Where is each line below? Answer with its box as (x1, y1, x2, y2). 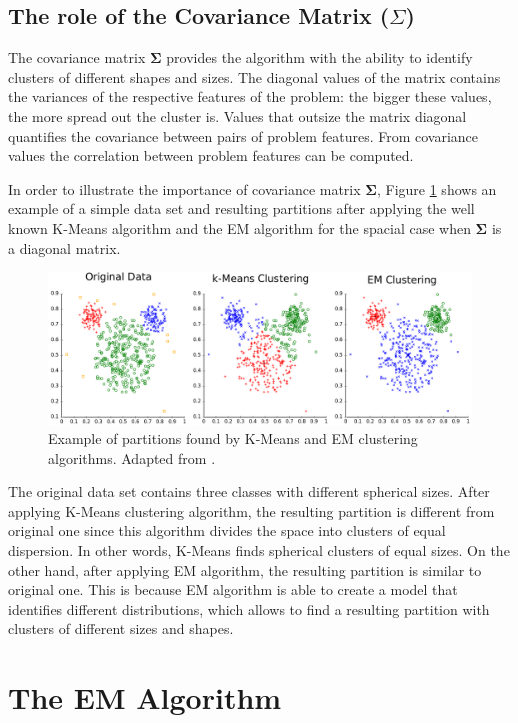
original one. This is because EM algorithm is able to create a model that (8, 579, 458, 600)
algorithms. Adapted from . (48, 447, 216, 468)
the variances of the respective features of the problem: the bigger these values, (8, 86, 492, 107)
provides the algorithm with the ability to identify (166, 47, 473, 68)
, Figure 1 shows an (376, 178, 497, 199)
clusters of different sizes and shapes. (8, 618, 234, 639)
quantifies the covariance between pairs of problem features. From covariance (8, 125, 479, 146)
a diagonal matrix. (8, 237, 121, 258)
